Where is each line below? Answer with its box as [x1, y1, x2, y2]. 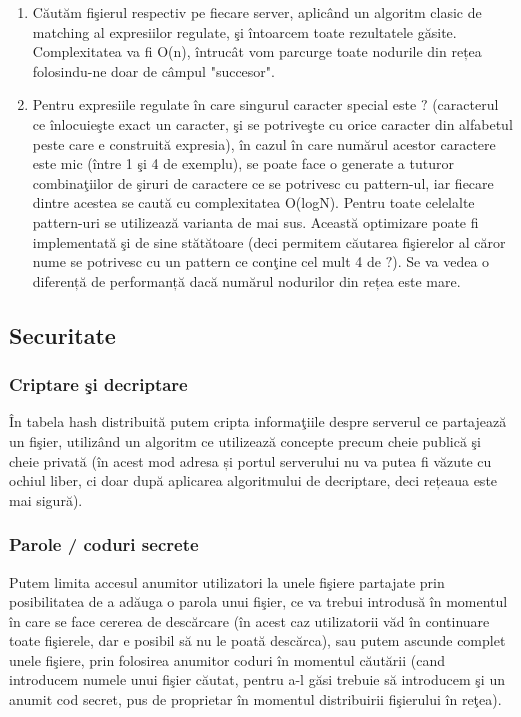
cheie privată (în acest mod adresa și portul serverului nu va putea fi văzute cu [9, 450, 492, 471]
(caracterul [432, 94, 499, 115]
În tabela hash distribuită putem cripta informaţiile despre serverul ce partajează [9, 411, 507, 432]
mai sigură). [9, 489, 83, 510]
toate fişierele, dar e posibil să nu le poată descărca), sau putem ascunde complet [9, 630, 506, 651]
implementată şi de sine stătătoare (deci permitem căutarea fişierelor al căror [32, 231, 506, 252]
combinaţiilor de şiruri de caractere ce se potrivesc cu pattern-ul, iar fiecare [32, 172, 494, 193]
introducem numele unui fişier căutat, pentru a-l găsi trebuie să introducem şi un [9, 669, 505, 690]
